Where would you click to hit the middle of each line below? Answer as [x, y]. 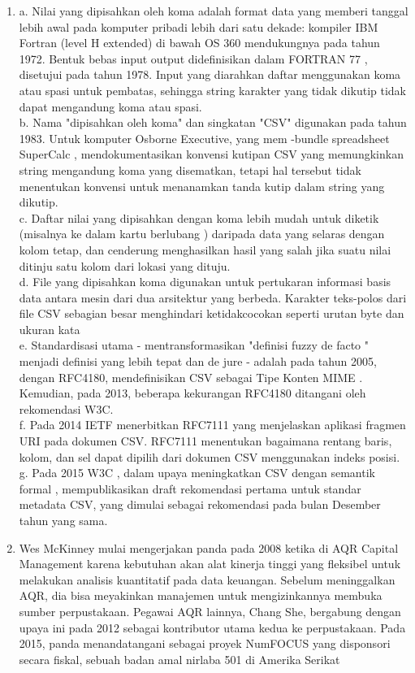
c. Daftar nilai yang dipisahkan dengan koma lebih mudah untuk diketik [199, 217]
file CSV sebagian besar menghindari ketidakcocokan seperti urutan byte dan [212, 313]
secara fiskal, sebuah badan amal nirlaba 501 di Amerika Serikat [179, 659]
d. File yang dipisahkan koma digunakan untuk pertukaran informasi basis [205, 282]
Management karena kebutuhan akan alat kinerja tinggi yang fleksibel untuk [210, 564]
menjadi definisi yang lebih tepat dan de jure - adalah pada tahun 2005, [198, 361]
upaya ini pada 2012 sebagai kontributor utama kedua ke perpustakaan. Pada [212, 627]
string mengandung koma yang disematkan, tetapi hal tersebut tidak [190, 169]
